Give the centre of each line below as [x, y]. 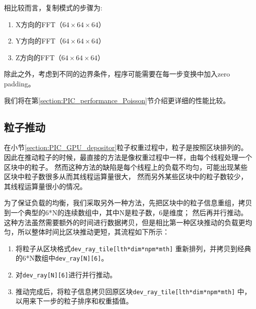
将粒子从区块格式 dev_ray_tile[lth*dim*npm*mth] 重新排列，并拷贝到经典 [133, 248]
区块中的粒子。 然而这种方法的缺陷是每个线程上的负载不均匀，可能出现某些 [126, 167]
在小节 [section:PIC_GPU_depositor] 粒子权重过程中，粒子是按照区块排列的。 [126, 147]
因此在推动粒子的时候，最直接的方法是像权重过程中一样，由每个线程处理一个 [128, 157]
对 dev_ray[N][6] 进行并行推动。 [66, 275]
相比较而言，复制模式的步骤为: [53, 7]
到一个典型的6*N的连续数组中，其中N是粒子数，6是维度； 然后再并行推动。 [126, 212]
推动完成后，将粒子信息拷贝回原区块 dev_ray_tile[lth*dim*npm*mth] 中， [133, 291]
